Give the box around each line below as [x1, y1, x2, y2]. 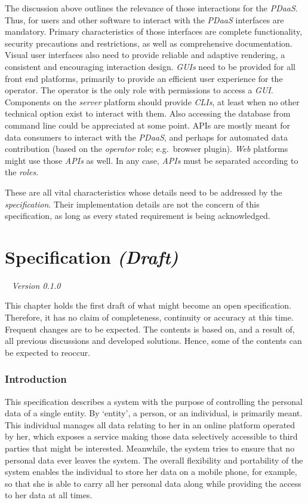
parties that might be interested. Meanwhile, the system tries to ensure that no [5, 441, 295, 454]
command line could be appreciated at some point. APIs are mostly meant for [5, 118, 291, 131]
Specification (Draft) [5, 244, 178, 269]
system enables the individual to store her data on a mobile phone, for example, [5, 465, 297, 478]
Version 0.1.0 [11, 279, 61, 291]
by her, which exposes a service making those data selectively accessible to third [5, 430, 298, 443]
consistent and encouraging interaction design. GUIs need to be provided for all [5, 60, 296, 72]
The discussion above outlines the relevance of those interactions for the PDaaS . [5, 2, 298, 14]
